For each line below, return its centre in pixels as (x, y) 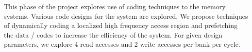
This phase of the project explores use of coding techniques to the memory (115, 6)
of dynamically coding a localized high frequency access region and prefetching (121, 25)
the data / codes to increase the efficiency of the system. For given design (113, 34)
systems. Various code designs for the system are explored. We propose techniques (126, 16)
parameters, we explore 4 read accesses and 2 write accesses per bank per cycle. (122, 44)
